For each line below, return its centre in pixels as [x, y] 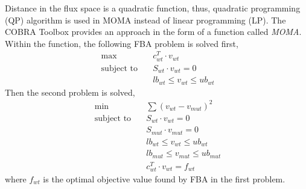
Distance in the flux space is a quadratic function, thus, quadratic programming [153, 8]
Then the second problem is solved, [70, 92]
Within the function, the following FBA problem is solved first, [122, 43]
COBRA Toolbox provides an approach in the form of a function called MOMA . [153, 32]
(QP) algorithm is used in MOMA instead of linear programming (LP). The [145, 20]
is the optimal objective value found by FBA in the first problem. [164, 178]
